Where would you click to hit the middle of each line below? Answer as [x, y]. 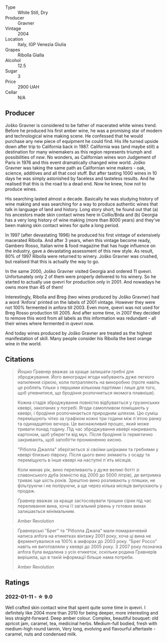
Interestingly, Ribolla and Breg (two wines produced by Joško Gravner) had [82, 296]
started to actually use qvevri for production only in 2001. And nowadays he [83, 281]
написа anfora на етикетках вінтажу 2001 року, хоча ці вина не [84, 536]
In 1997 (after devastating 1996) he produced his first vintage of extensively [83, 235]
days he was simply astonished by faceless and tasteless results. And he [80, 178]
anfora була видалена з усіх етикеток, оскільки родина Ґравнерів [87, 551]
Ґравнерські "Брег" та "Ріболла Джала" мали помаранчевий [82, 530]
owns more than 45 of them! [34, 287]
